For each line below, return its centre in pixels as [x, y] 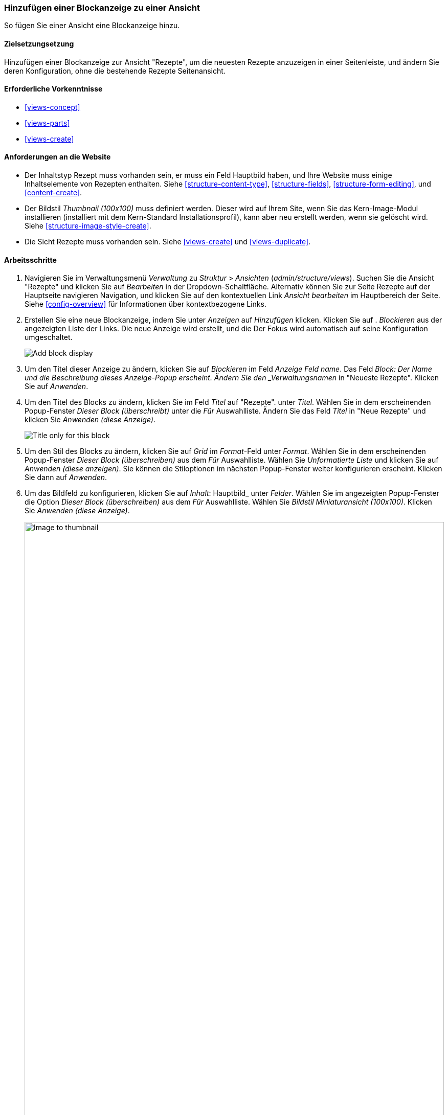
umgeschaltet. [49, 337]
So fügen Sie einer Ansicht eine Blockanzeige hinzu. [92, 26]
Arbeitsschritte [30, 260]
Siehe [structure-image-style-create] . [88, 226]
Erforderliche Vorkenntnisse [53, 89]
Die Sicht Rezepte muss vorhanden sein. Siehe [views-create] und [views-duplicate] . [168, 242]
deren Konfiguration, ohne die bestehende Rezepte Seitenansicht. [115, 71]
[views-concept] [52, 107]
